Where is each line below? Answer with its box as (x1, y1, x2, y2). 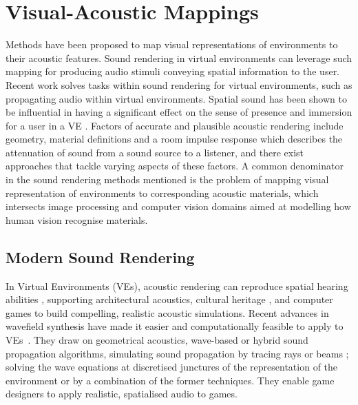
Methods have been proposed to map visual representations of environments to (6, 37, 338, 52)
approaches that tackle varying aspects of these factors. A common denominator (6, 158, 344, 173)
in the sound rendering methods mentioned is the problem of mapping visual (6, 172, 329, 187)
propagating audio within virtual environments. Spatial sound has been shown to (6, 91, 347, 105)
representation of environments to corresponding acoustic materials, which (6, 185, 319, 200)
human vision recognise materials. (6, 212, 148, 227)
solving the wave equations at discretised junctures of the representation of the (6, 360, 338, 374)
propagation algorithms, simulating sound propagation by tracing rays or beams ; (6, 346, 349, 360)
